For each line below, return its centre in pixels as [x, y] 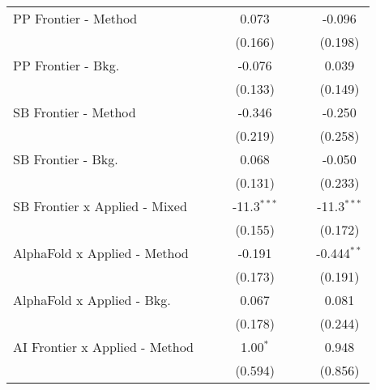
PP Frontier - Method [75, 18]
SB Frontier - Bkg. [66, 159]
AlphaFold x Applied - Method [101, 253]
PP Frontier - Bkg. [66, 65]
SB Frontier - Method [75, 112]
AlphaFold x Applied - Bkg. [92, 300]
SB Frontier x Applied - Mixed [100, 206]
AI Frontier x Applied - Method [104, 347]
